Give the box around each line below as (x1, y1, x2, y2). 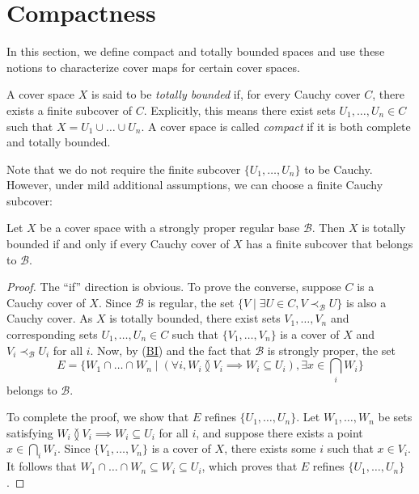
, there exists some (224, 440, 316, 457)
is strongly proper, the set (267, 341, 396, 358)
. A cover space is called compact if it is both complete (141, 117, 411, 134)
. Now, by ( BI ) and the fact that (90, 341, 252, 358)
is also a (346, 293, 387, 310)
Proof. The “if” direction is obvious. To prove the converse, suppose (6, 278, 341, 295)
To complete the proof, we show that (6, 408, 189, 425)
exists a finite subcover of (6, 101, 133, 118)
